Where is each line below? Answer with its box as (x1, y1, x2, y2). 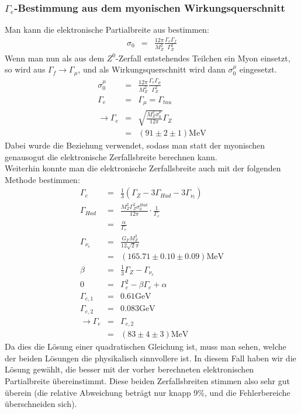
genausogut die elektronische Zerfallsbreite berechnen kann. (5, 150, 217, 163)
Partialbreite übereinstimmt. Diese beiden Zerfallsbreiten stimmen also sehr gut (5, 375, 290, 387)
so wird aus (5, 63, 46, 75)
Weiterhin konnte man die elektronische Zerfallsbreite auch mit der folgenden (5, 162, 281, 174)
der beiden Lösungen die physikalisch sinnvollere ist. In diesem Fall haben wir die (5, 351, 296, 364)
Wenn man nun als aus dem (5, 51, 105, 64)
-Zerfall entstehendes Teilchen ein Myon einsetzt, (116, 51, 290, 64)
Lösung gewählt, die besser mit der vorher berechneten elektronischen (5, 363, 254, 375)
